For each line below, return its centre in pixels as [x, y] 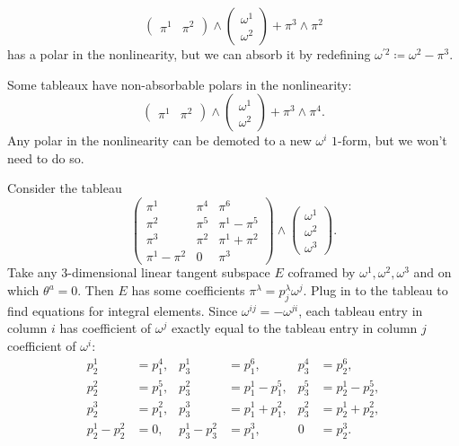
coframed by [322, 272]
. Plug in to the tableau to [375, 290]
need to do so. [46, 157]
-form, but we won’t [393, 140]
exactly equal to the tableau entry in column [294, 328]
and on [433, 272]
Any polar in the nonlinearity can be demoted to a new [159, 140]
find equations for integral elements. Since [123, 310]
